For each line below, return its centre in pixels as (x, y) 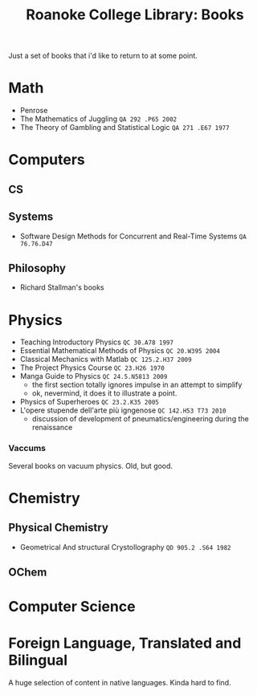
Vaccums (27, 449)
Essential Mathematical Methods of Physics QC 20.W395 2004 (120, 351)
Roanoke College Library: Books (135, 15)
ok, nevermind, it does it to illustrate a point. (104, 393)
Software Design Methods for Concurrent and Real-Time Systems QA (133, 236)
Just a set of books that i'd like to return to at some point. (103, 56)
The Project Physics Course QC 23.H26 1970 (92, 368)
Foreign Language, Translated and (125, 643)
